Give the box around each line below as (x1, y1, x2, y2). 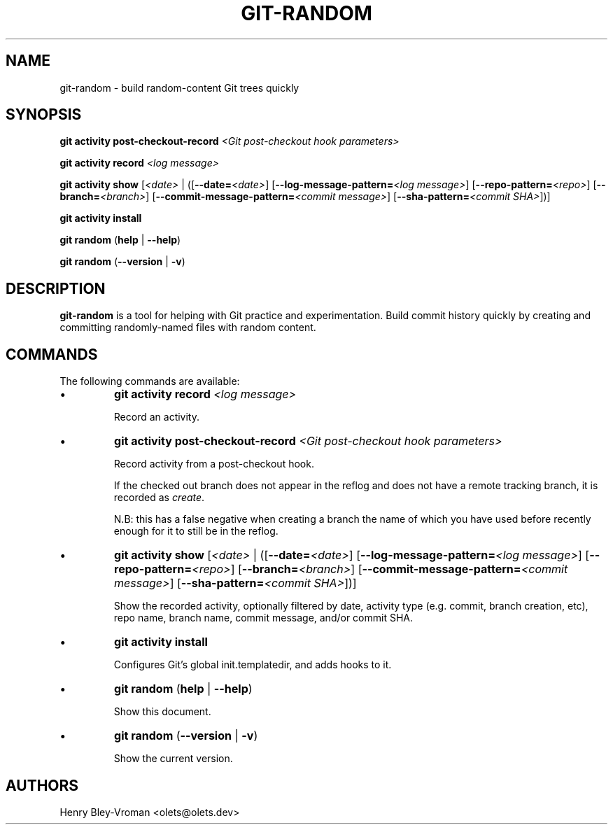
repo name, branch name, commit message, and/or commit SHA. (113, 612, 414, 624)
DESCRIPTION (6, 279, 106, 297)
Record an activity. (113, 411, 200, 423)
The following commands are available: (59, 375, 240, 388)
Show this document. (113, 705, 211, 718)
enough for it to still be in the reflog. (113, 525, 279, 537)
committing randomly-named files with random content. (59, 321, 316, 334)
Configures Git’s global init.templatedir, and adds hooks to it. (113, 659, 392, 671)
